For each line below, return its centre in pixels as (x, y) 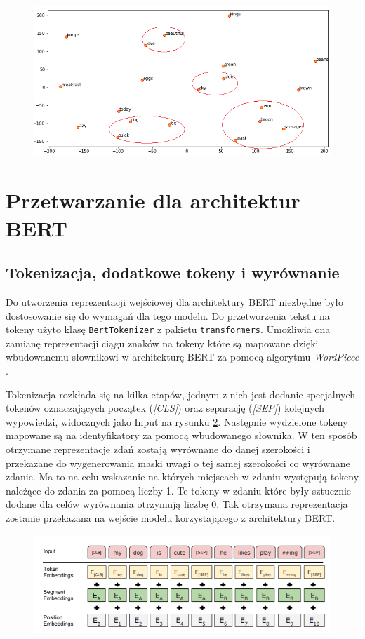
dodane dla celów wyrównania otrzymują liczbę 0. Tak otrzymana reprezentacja (177, 504)
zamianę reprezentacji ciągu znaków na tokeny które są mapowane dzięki (162, 343)
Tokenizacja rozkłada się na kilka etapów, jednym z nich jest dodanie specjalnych (181, 394)
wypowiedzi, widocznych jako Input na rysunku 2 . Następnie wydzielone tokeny (177, 421)
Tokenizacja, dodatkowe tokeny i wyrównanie (173, 273)
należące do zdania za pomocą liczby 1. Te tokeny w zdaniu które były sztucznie (179, 490)
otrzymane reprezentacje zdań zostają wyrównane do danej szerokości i (158, 449)
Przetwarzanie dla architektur (153, 200)
